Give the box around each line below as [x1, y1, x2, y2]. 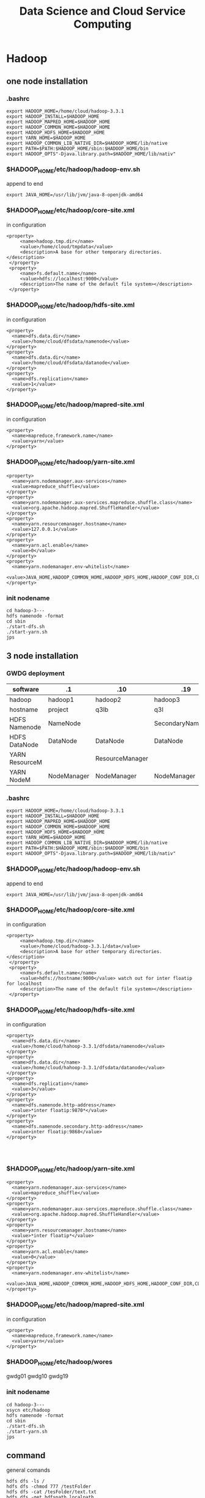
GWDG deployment [6, 669, 65, 678]
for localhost [6, 981, 43, 987]
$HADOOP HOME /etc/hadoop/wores [6, 1357, 113, 1367]
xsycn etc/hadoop [6, 1407, 51, 1413]
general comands [6, 1466, 51, 1474]
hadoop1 [48, 695, 74, 704]
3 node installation [6, 651, 79, 661]
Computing [73, 17, 132, 31]
